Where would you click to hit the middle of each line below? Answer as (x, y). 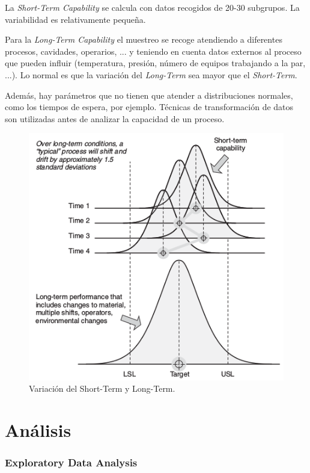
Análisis (38, 430)
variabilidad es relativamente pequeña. (75, 19)
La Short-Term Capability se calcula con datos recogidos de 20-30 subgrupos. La (152, 7)
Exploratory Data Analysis (71, 462)
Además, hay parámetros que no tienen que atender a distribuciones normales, (149, 95)
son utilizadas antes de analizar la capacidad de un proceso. (115, 118)
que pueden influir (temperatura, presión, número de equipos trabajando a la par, (155, 63)
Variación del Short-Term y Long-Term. (102, 388)
